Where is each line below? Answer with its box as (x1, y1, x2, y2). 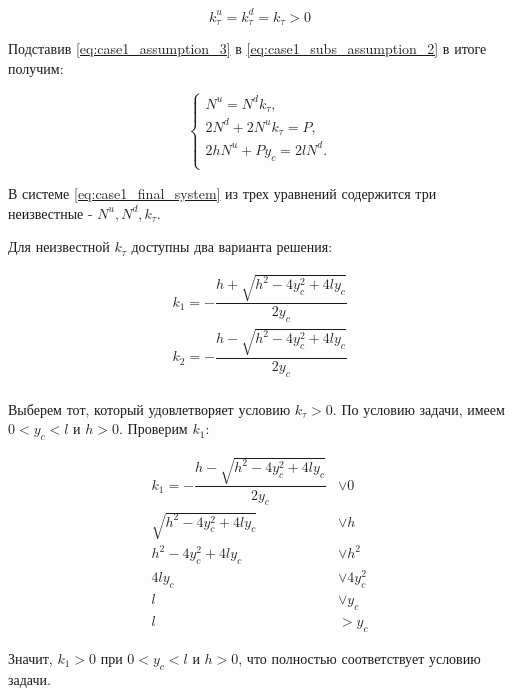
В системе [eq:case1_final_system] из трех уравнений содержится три (8, 182, 437, 203)
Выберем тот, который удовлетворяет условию (8, 398, 291, 419)
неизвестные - (8, 202, 93, 223)
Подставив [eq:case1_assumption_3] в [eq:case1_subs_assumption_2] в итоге (8, 37, 487, 58)
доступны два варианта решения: (131, 236, 333, 257)
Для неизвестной (8, 236, 110, 257)
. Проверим (118, 418, 188, 439)
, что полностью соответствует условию (238, 647, 481, 668)
